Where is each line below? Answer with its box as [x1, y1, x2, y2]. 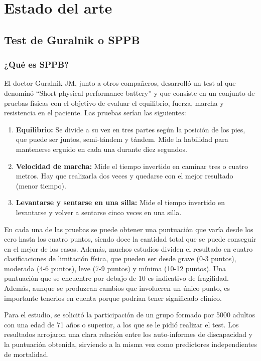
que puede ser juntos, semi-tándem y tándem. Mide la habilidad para [16, 134, 228, 144]
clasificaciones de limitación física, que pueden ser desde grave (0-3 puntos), [4, 253, 236, 264]
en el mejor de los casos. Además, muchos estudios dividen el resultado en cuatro [4, 243, 253, 254]
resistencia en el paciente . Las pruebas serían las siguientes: [4, 107, 186, 118]
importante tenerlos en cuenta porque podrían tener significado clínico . [4, 292, 222, 303]
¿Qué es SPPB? [4, 58, 69, 71]
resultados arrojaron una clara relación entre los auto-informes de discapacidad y [4, 329, 252, 339]
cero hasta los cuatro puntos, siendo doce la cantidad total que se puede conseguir [4, 234, 256, 244]
